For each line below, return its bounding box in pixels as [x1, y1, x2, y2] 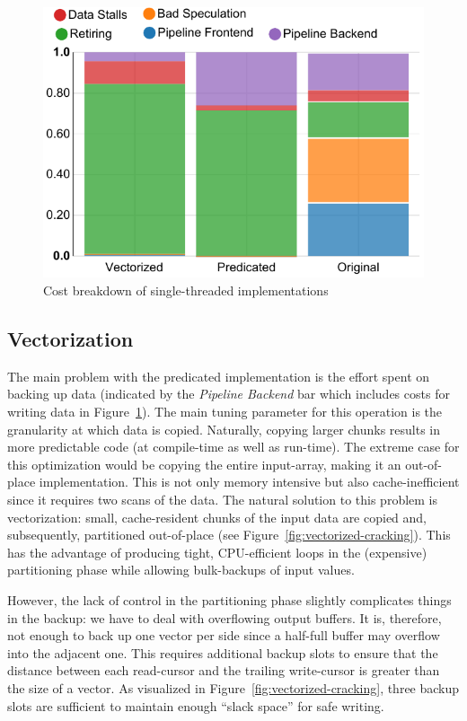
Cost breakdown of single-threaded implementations [43, 281, 329, 300]
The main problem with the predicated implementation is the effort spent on [7, 366, 430, 385]
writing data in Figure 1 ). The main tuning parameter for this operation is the [7, 402, 443, 421]
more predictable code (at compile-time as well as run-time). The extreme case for [7, 437, 460, 456]
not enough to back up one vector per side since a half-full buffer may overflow [7, 626, 440, 645]
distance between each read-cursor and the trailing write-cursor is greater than [7, 661, 440, 680]
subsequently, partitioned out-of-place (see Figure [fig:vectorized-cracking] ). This [7, 525, 451, 544]
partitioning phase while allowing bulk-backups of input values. [7, 560, 355, 579]
